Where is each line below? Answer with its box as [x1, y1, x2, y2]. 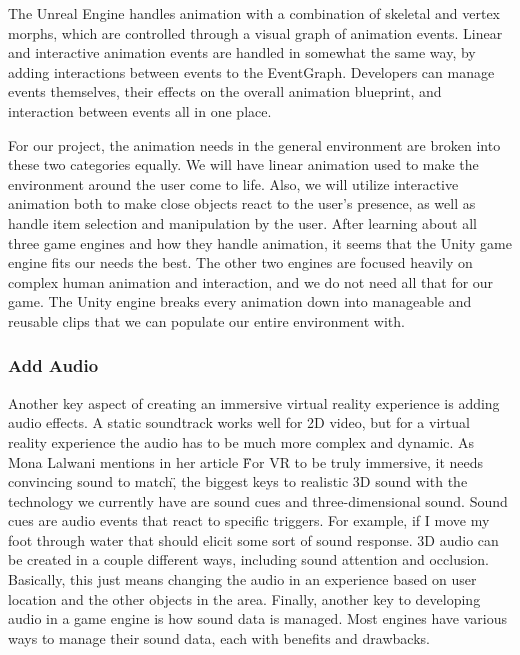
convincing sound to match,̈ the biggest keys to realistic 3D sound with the [8, 471, 468, 492]
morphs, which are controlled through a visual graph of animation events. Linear [8, 22, 503, 43]
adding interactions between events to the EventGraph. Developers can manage [8, 61, 495, 82]
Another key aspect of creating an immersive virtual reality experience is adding [8, 392, 500, 413]
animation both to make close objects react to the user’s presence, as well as [8, 193, 476, 214]
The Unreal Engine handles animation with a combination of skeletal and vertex [8, 3, 500, 23]
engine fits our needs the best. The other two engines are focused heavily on [8, 252, 473, 273]
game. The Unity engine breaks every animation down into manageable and [8, 291, 472, 312]
